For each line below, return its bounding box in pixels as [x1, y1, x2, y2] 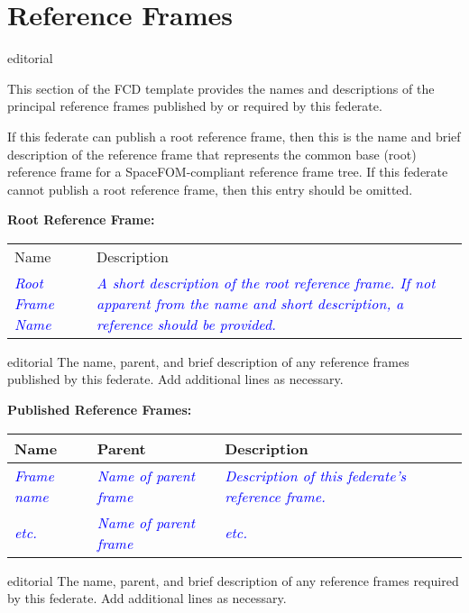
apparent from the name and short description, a [97, 292, 404, 314]
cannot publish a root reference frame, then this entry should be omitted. [7, 179, 413, 198]
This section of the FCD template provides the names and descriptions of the [7, 78, 435, 97]
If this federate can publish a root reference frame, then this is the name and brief [7, 126, 461, 145]
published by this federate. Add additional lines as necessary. [7, 370, 344, 389]
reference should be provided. [97, 313, 276, 334]
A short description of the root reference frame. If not [97, 271, 436, 293]
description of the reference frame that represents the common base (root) [7, 144, 417, 163]
